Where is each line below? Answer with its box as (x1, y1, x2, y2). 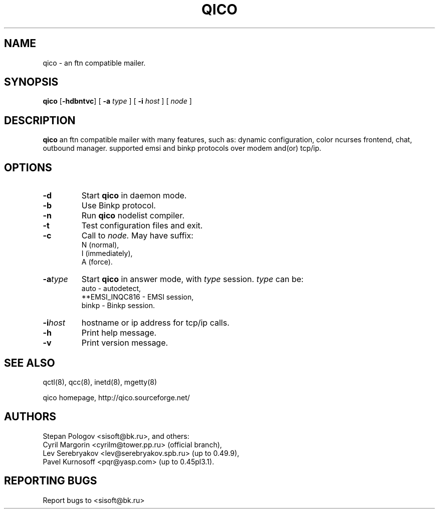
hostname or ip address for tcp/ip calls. (81, 318, 230, 328)
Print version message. (81, 338, 168, 348)
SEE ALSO (4, 356, 55, 369)
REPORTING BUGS (4, 474, 97, 487)
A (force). (81, 258, 113, 267)
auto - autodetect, (81, 284, 141, 293)
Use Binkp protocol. (81, 200, 156, 211)
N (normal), (81, 240, 119, 249)
